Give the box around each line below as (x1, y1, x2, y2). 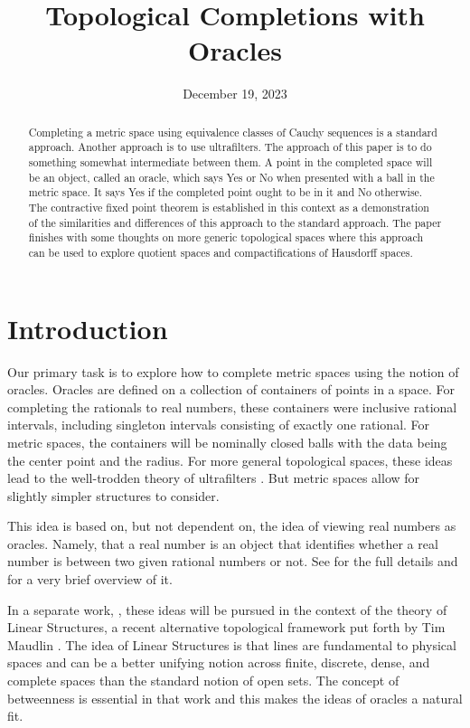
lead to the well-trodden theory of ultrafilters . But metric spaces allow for (7, 468, 420, 487)
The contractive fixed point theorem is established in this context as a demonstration (28, 199, 429, 214)
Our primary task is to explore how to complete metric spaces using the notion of (7, 362, 459, 381)
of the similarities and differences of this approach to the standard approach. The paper (28, 214, 442, 230)
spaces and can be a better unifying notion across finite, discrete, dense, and (7, 653, 430, 672)
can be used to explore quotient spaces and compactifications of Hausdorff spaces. (28, 244, 413, 260)
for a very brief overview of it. (7, 570, 173, 589)
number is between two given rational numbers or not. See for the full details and (7, 552, 458, 571)
